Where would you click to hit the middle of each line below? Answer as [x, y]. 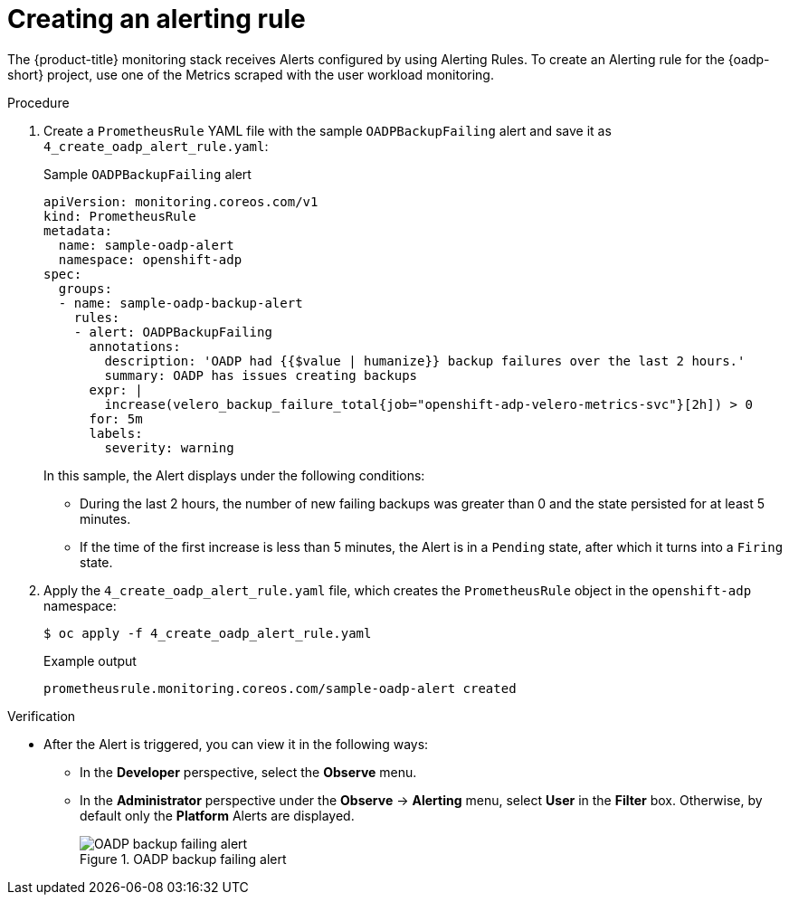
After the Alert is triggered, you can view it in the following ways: [236, 744]
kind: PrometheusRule [120, 216]
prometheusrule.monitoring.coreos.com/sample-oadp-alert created [280, 688]
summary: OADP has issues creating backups [261, 375]
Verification [42, 716]
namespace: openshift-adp [150, 259]
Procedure [38, 102]
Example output [90, 660]
